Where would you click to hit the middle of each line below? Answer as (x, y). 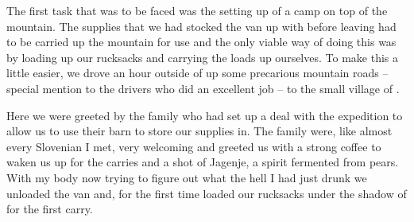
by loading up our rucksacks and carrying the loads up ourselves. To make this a (202, 57)
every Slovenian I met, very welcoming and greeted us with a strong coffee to (194, 146)
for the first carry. (50, 209)
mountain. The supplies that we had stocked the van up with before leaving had (201, 26)
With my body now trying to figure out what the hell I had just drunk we (187, 177)
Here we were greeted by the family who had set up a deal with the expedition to (205, 115)
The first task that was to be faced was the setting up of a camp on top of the (197, 10)
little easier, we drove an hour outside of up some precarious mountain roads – (197, 73)
